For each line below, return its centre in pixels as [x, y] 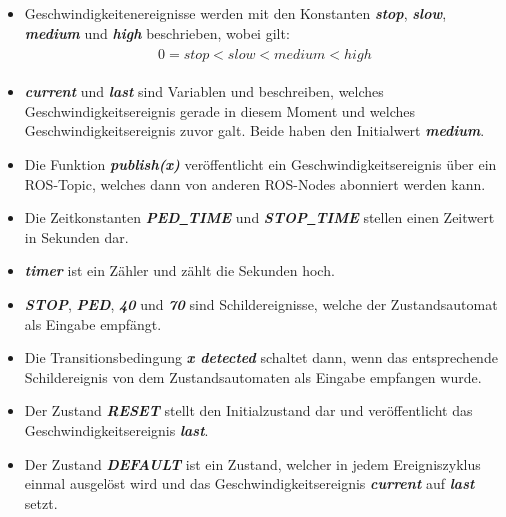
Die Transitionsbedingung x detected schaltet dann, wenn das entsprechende [261, 357]
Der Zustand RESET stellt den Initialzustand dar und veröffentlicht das [248, 410]
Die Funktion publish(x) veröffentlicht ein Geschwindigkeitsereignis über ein [260, 164]
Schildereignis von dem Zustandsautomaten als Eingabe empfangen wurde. [253, 376]
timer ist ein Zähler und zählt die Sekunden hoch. [179, 270]
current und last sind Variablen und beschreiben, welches [204, 91]
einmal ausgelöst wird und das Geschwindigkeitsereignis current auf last [249, 483]
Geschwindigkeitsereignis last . [116, 429]
